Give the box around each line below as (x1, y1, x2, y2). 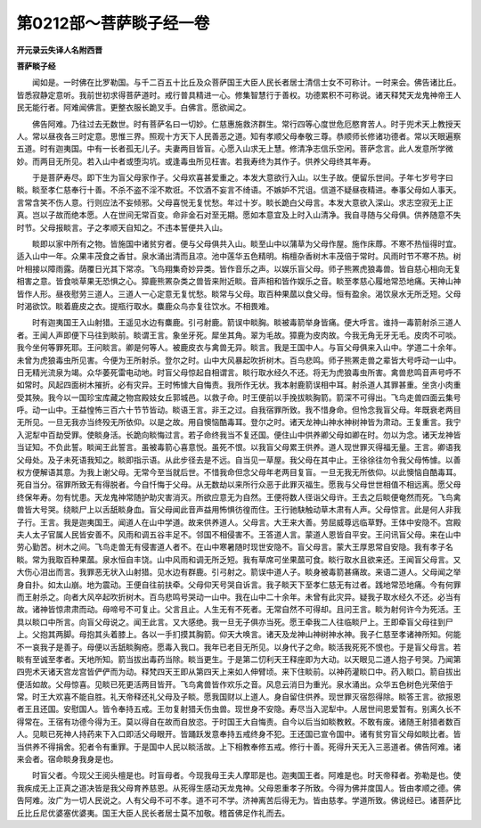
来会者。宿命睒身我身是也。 (16, 754, 118, 765)
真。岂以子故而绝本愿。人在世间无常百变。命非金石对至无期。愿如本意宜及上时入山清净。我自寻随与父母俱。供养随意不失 (16, 209, 461, 220)
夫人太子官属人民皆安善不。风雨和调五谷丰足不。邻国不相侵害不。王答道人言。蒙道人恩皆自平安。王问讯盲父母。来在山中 (16, 529, 461, 539)
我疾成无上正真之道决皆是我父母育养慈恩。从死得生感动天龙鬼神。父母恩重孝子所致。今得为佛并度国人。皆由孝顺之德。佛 (16, 783, 461, 793)
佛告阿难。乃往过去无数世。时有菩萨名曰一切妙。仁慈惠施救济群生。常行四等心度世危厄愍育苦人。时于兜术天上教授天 (31, 119, 461, 129)
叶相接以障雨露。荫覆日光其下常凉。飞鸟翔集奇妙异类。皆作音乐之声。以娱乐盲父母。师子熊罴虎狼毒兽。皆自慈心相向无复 (16, 263, 461, 274)
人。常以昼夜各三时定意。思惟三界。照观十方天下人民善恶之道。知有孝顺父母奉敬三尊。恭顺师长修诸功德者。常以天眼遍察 (16, 130, 461, 142)
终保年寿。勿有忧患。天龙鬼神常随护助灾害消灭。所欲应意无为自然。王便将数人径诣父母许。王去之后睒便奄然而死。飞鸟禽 (16, 491, 461, 503)
